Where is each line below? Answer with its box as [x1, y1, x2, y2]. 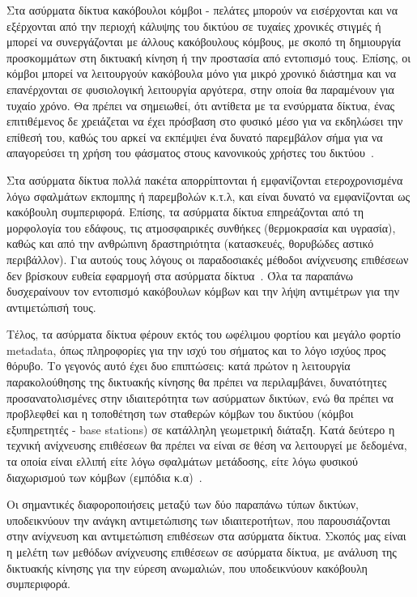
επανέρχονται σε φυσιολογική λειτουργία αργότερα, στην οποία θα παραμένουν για [6, 80, 394, 97]
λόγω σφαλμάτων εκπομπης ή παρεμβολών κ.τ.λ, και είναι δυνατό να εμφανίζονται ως [6, 187, 410, 204]
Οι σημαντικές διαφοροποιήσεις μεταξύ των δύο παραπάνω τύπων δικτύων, [6, 496, 359, 513]
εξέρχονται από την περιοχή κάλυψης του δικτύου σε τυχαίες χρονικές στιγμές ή [6, 17, 381, 34]
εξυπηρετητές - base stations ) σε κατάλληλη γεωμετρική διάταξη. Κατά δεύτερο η [6, 420, 395, 437]
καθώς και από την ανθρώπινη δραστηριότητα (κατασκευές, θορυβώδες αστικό [6, 235, 374, 252]
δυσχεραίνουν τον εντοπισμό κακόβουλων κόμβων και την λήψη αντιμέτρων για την [6, 283, 400, 300]
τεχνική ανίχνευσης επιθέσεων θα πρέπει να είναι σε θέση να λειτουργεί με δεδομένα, [6, 437, 407, 454]
